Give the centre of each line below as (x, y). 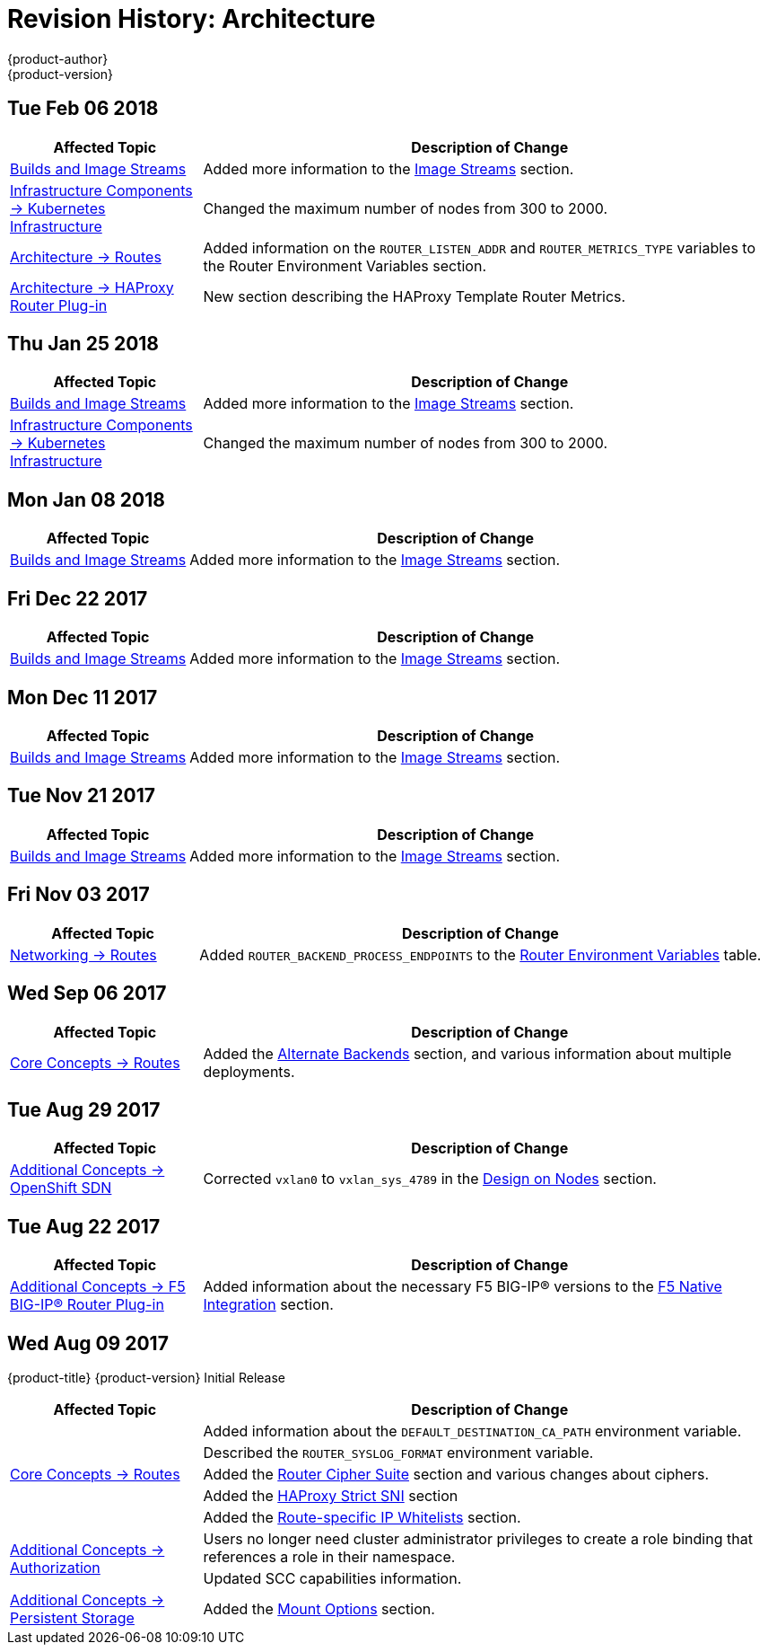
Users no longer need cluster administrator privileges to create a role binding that (478, 1539)
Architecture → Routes (86, 256)
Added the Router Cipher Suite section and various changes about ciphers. (456, 1475)
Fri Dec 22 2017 (78, 598)
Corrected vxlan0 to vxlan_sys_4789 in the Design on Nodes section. (430, 1179)
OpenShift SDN (61, 1188)
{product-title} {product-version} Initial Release (147, 1378)
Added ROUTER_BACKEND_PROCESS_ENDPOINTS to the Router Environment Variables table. (480, 954)
